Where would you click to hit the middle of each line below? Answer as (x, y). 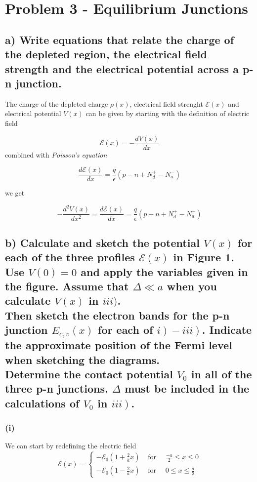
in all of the (221, 374)
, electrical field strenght (166, 103)
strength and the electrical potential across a (122, 68)
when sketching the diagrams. (83, 359)
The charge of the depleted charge (57, 103)
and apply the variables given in (164, 271)
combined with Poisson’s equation (56, 154)
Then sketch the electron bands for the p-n (117, 315)
